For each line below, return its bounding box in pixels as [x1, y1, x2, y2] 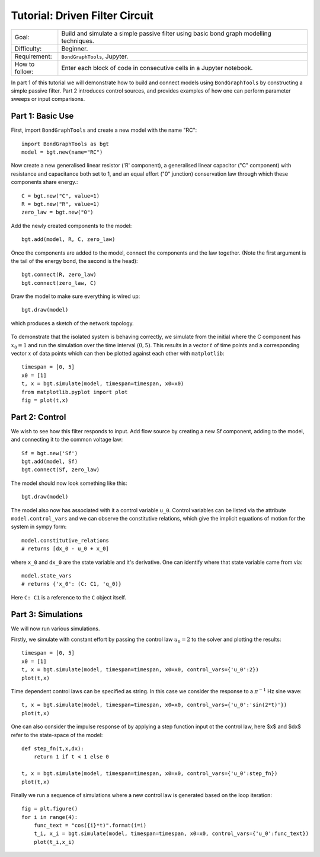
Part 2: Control [11, 412, 66, 422]
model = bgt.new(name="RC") [21, 149, 103, 155]
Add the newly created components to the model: [11, 222, 132, 229]
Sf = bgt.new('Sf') [21, 450, 78, 456]
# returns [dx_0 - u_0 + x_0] [21, 545, 110, 552]
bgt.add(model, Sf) [21, 458, 78, 465]
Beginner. [61, 45, 88, 53]
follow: [14, 67, 34, 75]
